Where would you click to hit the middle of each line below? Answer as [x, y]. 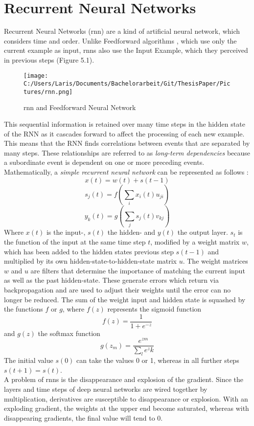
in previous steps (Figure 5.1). [49, 59]
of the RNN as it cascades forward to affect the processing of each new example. [124, 133]
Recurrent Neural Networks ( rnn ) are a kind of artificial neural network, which [122, 31]
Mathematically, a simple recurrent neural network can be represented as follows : [126, 172]
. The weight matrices [215, 261]
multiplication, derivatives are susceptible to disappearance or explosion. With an [126, 398]
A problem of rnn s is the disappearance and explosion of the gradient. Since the [124, 379]
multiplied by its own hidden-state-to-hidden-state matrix [91, 261]
